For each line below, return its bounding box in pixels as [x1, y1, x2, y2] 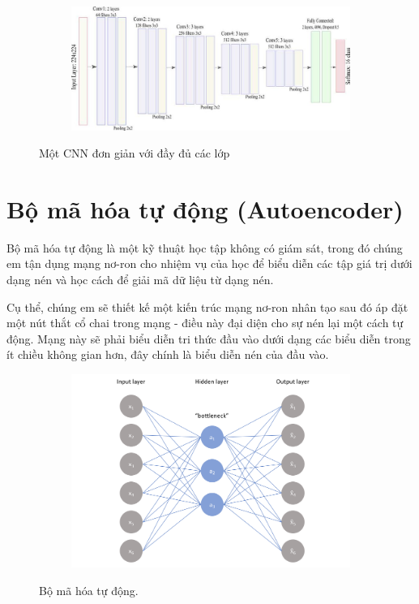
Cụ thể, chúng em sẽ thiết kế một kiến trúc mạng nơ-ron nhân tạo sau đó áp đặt [6, 298, 408, 315]
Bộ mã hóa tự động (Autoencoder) [6, 192, 404, 225]
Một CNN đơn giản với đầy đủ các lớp [39, 145, 230, 162]
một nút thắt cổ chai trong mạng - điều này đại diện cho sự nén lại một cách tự [6, 314, 404, 331]
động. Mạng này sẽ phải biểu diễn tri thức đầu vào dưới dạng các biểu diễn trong [6, 330, 411, 347]
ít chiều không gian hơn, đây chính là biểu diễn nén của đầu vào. [6, 346, 329, 363]
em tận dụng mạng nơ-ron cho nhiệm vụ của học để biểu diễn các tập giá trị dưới [6, 255, 413, 272]
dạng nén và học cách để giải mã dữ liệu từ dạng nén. [6, 271, 274, 288]
